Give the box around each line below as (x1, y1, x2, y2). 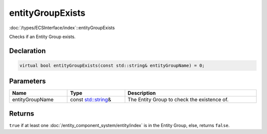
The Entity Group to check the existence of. (128, 96, 229, 103)
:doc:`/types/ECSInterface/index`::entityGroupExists (9, 25, 115, 31)
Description (128, 89, 156, 96)
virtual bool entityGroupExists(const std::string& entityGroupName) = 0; (19, 62, 205, 68)
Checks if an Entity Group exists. (9, 34, 76, 40)
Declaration (9, 46, 46, 55)
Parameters (9, 77, 46, 86)
